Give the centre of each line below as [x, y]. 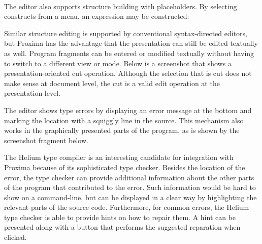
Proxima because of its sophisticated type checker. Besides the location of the [125, 167]
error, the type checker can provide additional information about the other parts [129, 177]
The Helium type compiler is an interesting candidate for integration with [119, 157]
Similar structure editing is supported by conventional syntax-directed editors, [126, 33]
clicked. [15, 237]
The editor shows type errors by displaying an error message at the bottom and [128, 110]
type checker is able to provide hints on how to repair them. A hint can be [120, 217]
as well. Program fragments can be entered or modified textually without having [129, 53]
